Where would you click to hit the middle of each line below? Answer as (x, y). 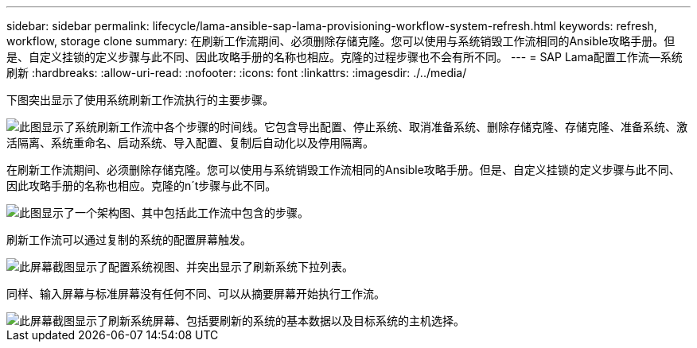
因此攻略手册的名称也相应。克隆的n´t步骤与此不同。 (142, 186)
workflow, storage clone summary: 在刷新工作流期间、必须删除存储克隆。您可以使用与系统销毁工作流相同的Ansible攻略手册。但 (341, 41)
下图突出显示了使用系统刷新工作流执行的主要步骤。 (140, 100)
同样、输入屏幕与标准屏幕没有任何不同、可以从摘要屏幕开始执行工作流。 (196, 294)
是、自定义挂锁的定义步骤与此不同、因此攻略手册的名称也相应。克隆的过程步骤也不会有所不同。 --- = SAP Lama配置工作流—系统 (345, 57)
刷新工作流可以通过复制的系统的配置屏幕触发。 (129, 240)
